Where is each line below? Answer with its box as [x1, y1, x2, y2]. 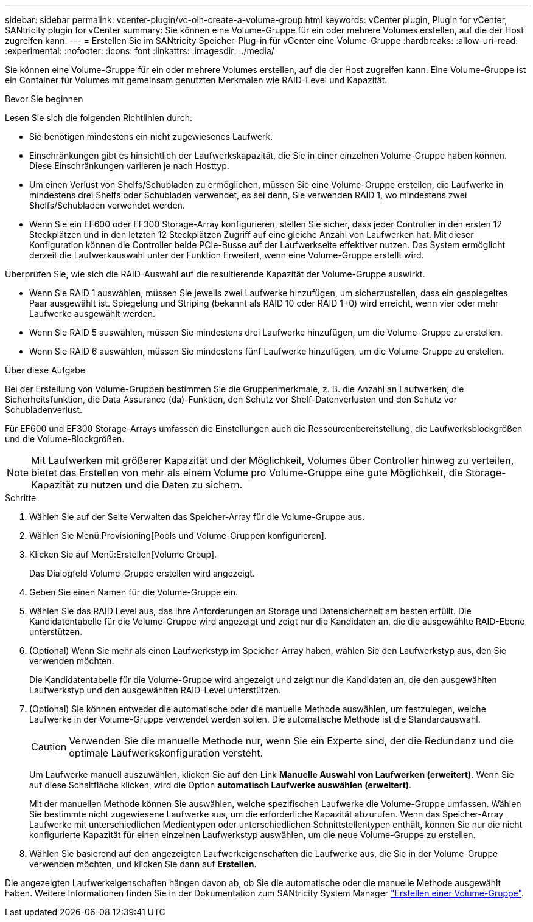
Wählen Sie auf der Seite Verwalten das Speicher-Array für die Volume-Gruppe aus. [29, 511, 365, 522]
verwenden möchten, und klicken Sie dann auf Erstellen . [29, 859, 257, 869]
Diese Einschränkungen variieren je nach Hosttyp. [29, 161, 229, 171]
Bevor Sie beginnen [5, 94, 83, 104]
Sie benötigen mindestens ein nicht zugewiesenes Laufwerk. [29, 131, 273, 142]
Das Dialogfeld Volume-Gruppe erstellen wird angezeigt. [29, 568, 255, 578]
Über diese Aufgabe [5, 365, 85, 375]
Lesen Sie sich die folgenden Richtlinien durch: [5, 113, 193, 123]
